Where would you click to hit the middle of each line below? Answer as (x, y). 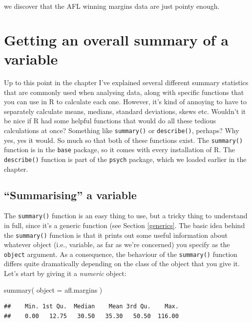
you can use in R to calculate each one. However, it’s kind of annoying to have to (125, 102)
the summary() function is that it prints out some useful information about (116, 235)
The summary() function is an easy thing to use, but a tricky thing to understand (126, 216)
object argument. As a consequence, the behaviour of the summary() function (121, 254)
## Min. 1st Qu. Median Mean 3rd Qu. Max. (91, 307)
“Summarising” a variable (70, 195)
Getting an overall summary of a (116, 39)
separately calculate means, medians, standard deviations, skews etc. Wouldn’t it (125, 111)
